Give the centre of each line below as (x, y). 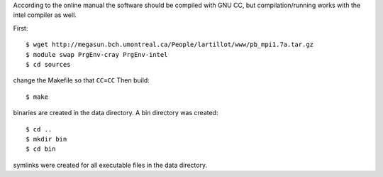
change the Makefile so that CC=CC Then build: (82, 80)
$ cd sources (48, 64)
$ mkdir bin (46, 139)
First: (21, 28)
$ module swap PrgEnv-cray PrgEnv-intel (97, 54)
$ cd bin (41, 149)
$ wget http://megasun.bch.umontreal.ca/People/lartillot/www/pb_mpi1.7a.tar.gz (170, 45)
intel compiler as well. (45, 15)
